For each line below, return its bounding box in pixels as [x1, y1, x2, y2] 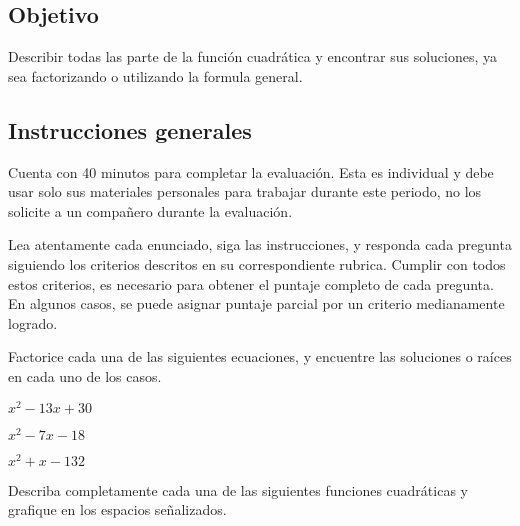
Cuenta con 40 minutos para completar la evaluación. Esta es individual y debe [8, 161, 494, 182]
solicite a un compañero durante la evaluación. [8, 200, 293, 221]
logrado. [8, 312, 58, 333]
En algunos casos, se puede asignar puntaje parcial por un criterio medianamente [8, 293, 505, 314]
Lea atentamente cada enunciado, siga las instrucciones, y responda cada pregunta [8, 234, 512, 255]
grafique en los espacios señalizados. [8, 499, 227, 520]
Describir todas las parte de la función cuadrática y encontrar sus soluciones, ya [8, 46, 498, 67]
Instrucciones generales [8, 114, 252, 145]
